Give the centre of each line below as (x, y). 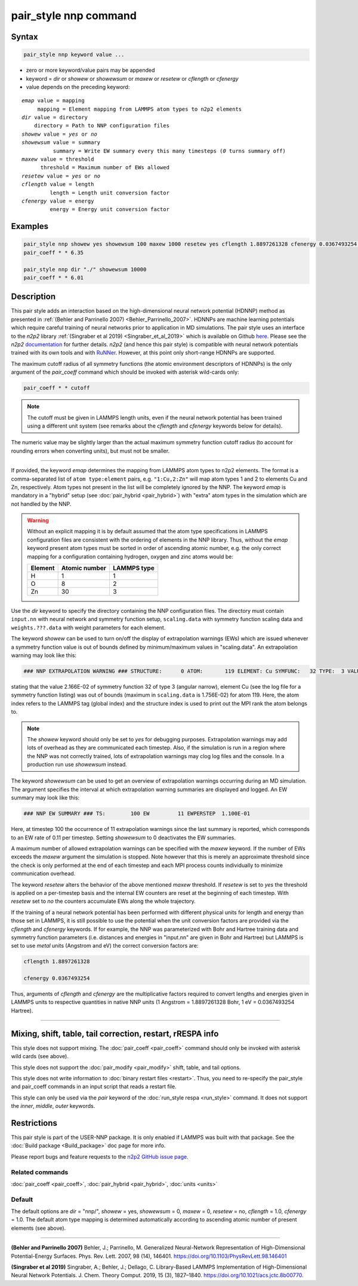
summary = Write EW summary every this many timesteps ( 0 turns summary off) (169, 151)
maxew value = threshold (58, 159)
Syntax (24, 37)
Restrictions (34, 1123)
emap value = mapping (53, 101)
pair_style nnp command (74, 16)
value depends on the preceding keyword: (78, 87)
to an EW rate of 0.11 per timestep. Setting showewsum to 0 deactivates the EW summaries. (123, 838)
